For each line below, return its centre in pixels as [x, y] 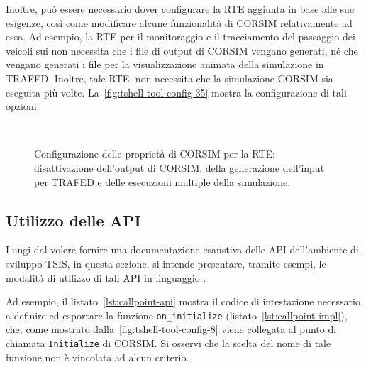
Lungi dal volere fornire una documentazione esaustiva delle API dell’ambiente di [182, 250]
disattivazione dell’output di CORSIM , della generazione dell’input [179, 167]
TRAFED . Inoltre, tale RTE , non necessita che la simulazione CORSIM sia [170, 78]
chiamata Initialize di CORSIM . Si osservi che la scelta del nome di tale [168, 343]
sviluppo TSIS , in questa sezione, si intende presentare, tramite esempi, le [166, 263]
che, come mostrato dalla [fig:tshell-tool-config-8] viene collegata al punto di [171, 329]
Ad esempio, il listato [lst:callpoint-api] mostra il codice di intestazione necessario [183, 301]
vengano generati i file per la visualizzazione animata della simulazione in [165, 64]
